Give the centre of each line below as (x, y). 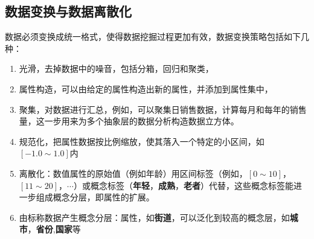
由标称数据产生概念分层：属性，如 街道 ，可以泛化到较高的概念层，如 (154, 217)
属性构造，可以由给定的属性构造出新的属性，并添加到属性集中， (146, 88)
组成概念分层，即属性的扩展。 (95, 197)
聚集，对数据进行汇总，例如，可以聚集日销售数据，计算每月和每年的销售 (163, 109)
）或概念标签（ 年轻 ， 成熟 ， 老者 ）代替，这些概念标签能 (183, 185)
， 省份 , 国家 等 (54, 229)
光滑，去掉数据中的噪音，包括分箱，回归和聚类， (116, 69)
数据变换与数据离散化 (68, 11)
